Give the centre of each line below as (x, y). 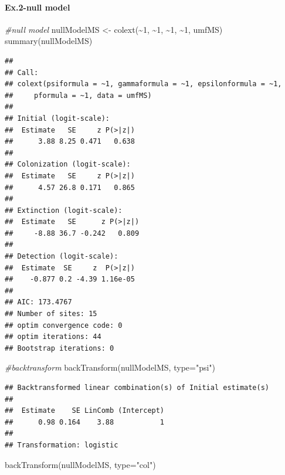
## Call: (22, 72)
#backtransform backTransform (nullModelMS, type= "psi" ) (110, 367)
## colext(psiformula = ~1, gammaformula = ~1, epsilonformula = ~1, (143, 84)
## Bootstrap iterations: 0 (60, 348)
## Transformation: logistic (62, 445)
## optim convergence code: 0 (64, 325)
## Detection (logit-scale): (62, 257)
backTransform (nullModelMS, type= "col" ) (80, 464)
